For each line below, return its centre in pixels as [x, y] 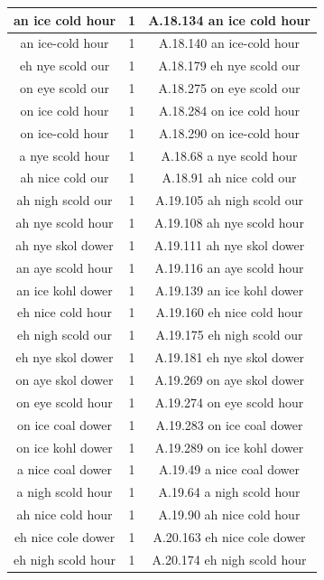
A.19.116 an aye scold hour [229, 267]
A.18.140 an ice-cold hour [229, 43]
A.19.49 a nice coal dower [229, 469]
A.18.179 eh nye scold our [229, 65]
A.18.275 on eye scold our [229, 88]
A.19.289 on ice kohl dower [229, 447]
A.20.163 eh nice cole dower [229, 536]
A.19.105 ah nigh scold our [229, 200]
